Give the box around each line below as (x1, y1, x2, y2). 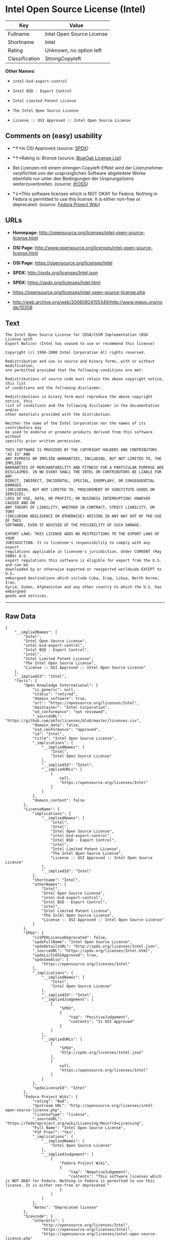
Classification (8, 55, 40, 62)
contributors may (5, 425, 42, 430)
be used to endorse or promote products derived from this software (5, 430, 153, 435)
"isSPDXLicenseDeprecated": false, (32, 935, 108, 940)
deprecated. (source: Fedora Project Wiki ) (12, 201, 100, 207)
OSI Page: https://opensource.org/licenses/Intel (12, 259, 113, 266)
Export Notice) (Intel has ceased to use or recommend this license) (5, 341, 155, 346)
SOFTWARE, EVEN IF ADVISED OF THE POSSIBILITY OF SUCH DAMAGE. (5, 522, 142, 528)
